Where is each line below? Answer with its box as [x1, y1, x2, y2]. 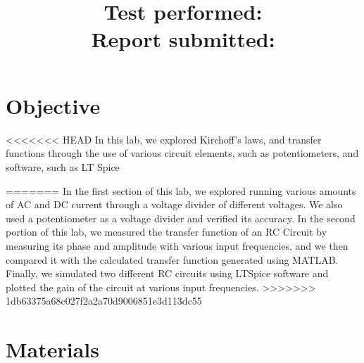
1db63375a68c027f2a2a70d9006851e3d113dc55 [6, 293, 202, 308]
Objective [6, 91, 101, 120]
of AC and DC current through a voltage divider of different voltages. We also [6, 197, 343, 212]
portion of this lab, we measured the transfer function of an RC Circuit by [6, 224, 327, 239]
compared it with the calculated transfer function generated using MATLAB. [6, 252, 339, 267]
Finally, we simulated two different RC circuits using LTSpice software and [6, 266, 329, 281]
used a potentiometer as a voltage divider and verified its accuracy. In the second [6, 210, 356, 225]
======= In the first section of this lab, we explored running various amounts [6, 183, 356, 198]
